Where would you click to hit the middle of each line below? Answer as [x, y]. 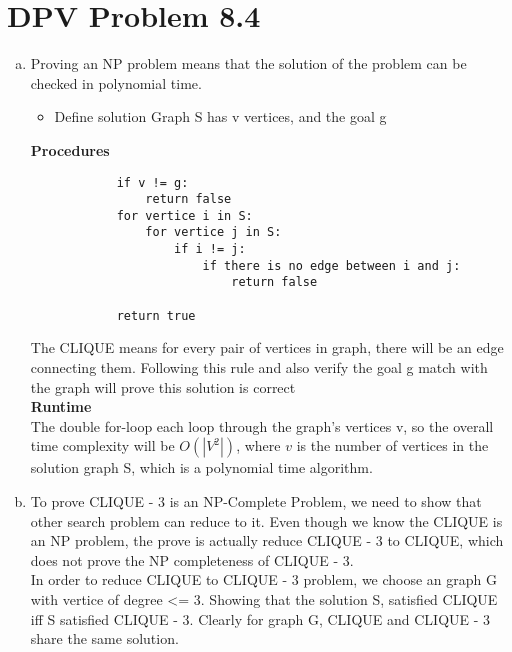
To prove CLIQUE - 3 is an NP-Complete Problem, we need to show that [256, 500]
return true [156, 315]
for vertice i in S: [184, 215]
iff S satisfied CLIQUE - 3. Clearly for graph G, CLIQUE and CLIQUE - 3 [260, 618]
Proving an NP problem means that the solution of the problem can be [248, 63]
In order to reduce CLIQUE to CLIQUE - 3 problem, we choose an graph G [264, 579]
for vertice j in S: [213, 232]
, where [258, 445]
